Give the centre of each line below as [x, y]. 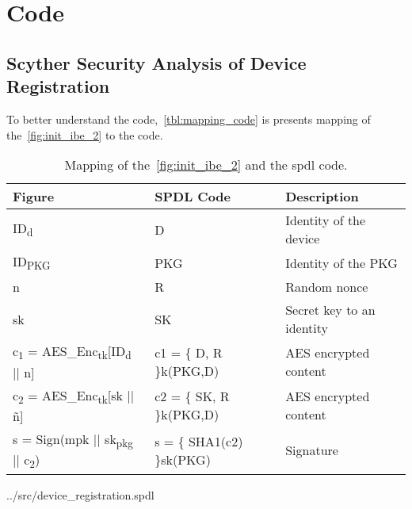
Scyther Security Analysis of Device [156, 62]
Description [322, 197]
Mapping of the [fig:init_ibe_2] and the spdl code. [206, 165]
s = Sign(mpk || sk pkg [73, 440]
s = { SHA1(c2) [199, 441]
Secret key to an [330, 310]
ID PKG [32, 263]
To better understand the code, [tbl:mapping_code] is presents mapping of [189, 119]
